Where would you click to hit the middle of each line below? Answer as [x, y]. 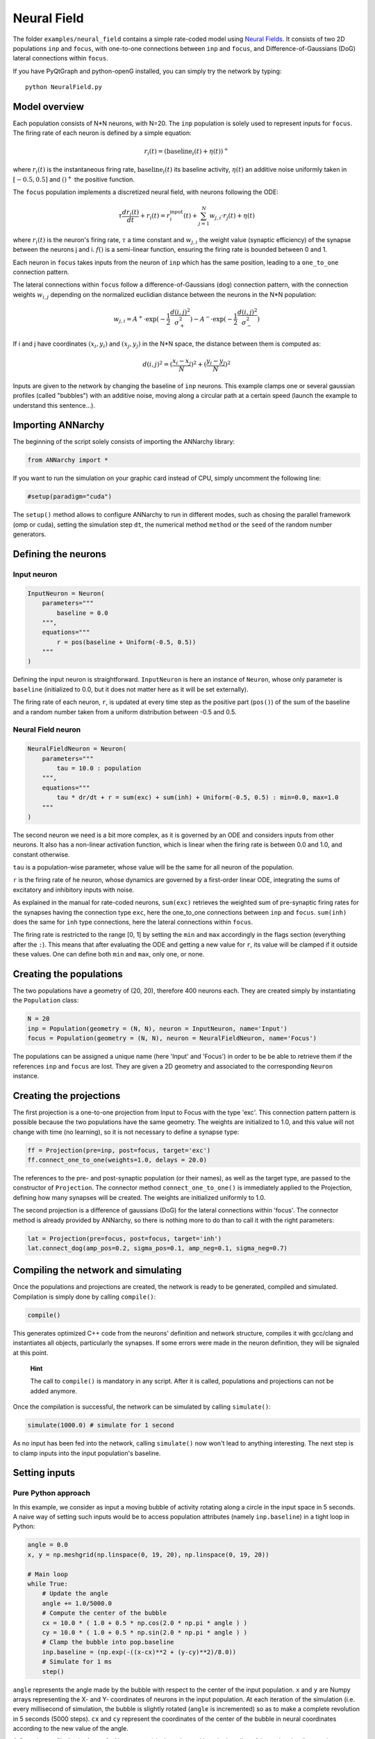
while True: [48, 1584]
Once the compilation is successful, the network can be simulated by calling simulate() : [142, 1407]
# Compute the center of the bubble [104, 1613]
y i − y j [216, 362]
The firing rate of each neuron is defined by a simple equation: [102, 133]
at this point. [31, 1352]
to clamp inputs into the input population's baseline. [87, 1453]
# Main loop [48, 1574]
